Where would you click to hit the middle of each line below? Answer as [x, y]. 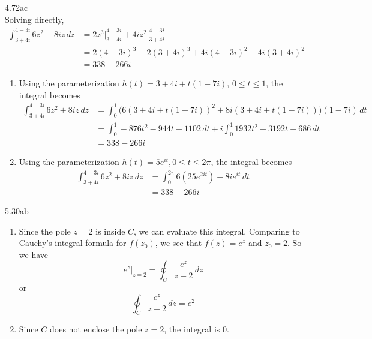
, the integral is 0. [196, 329]
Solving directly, [34, 19]
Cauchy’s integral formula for [73, 243]
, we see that [178, 243]
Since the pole [45, 231]
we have [33, 254]
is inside [110, 231]
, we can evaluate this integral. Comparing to [217, 231]
